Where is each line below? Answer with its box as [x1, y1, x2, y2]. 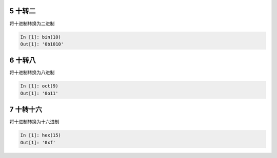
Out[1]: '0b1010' [20, 41, 64, 47]
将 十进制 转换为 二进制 [9, 20, 55, 27]
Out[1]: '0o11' [20, 90, 58, 96]
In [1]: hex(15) [20, 132, 62, 138]
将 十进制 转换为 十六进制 [9, 119, 59, 125]
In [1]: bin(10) [20, 34, 62, 40]
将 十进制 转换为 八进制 [9, 70, 55, 76]
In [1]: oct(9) [20, 83, 58, 89]
